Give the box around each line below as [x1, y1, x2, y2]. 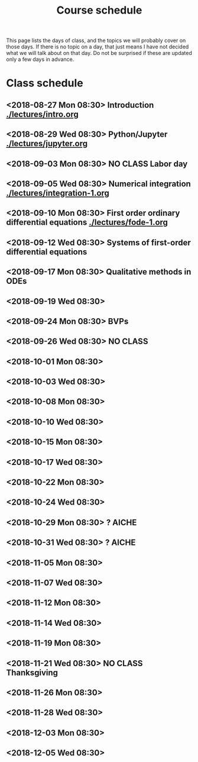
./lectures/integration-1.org [6, 188, 109, 198]
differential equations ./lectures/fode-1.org [6, 217, 168, 228]
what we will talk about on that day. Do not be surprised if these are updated [6, 50, 192, 57]
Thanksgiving [6, 667, 58, 677]
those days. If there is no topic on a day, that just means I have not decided [6, 43, 189, 50]
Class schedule [6, 76, 84, 90]
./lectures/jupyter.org [6, 138, 88, 148]
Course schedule [56, 4, 142, 17]
